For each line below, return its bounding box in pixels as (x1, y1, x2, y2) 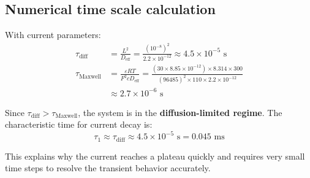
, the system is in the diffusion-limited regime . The (78, 106, 282, 118)
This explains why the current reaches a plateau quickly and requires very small (5, 149, 305, 162)
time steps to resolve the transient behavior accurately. (5, 161, 211, 174)
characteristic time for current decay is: (5, 118, 153, 131)
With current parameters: (5, 28, 101, 41)
